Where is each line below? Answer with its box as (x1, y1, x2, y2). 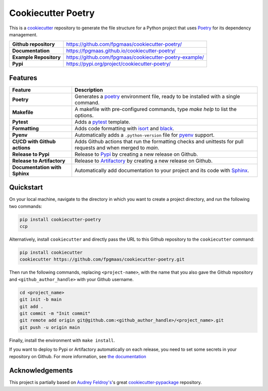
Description (74, 86, 103, 93)
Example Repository (12, 54, 61, 61)
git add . (19, 303, 44, 309)
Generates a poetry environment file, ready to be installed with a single (74, 93, 240, 99)
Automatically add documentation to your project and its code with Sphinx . (74, 167, 249, 174)
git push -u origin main (19, 324, 80, 330)
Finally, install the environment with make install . (9, 337, 115, 343)
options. (74, 112, 94, 119)
